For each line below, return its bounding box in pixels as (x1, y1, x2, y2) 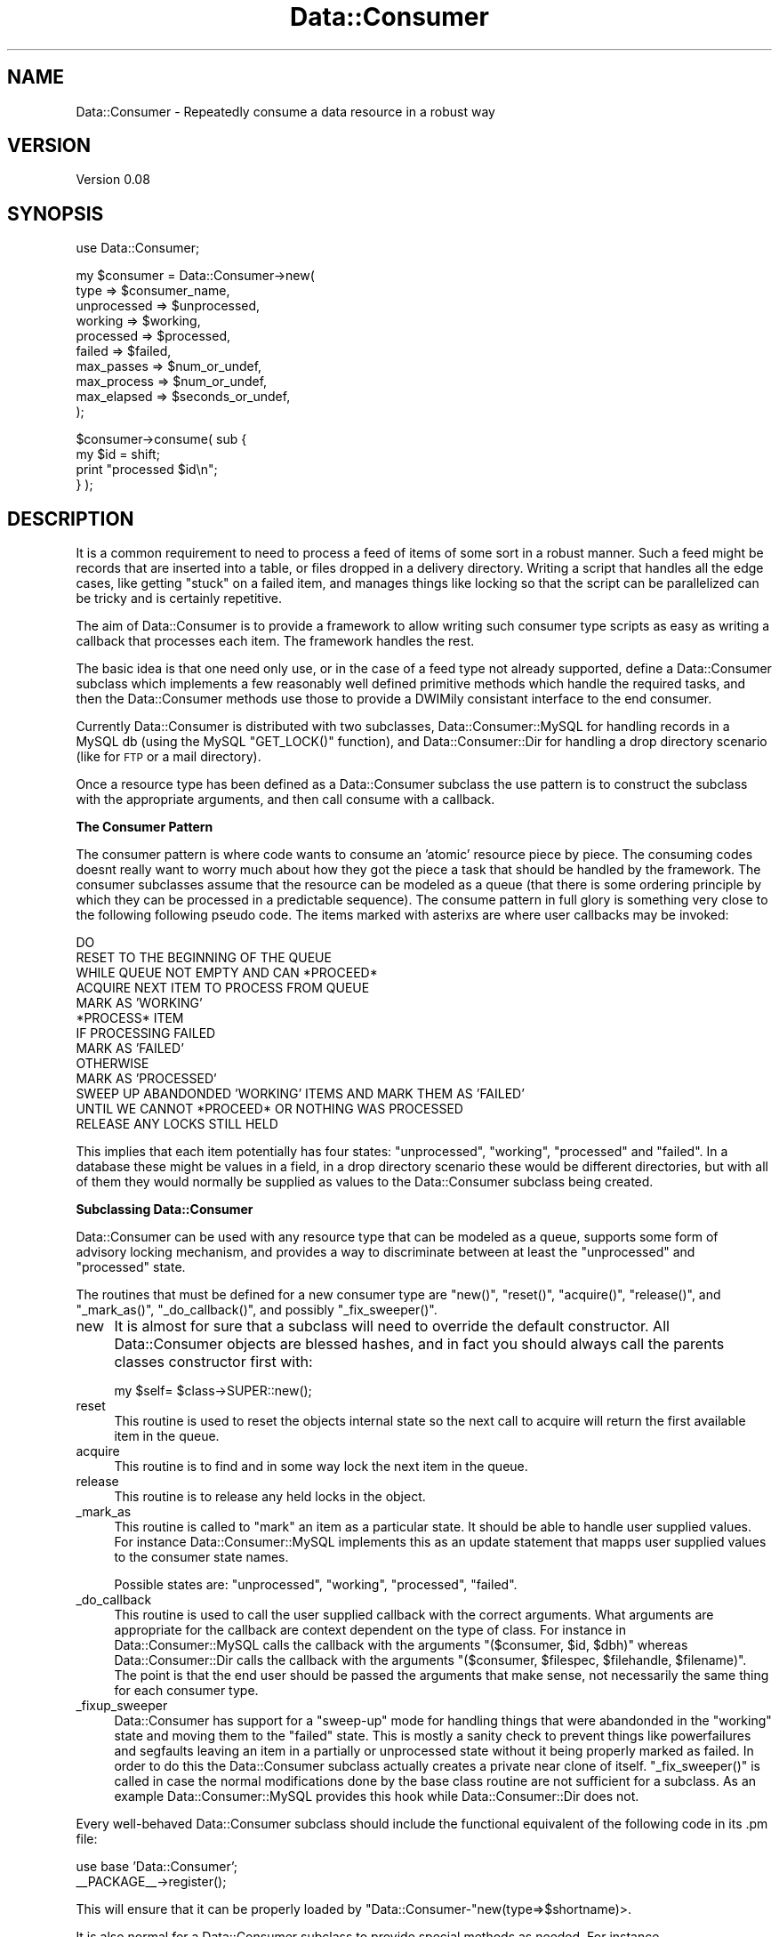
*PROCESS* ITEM (76, 1010, 184, 1026)
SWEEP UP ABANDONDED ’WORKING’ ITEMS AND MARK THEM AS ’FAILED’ (76, 1086, 525, 1102)
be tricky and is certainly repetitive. (76, 591, 283, 607)
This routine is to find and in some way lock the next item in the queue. (114, 1459, 528, 1475)
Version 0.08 (76, 172, 150, 188)
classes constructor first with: (114, 1353, 313, 1371)
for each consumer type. (114, 1683, 259, 1699)
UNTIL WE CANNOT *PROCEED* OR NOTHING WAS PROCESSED (76, 1101, 463, 1117)
